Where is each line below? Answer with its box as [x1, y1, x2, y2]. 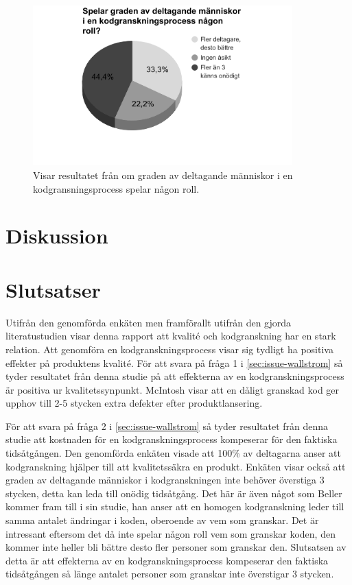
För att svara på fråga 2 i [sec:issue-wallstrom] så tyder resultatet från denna [5, 418, 329, 433]
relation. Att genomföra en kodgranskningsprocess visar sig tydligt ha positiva [5, 342, 333, 356]
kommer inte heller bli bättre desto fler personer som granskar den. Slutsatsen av [5, 540, 347, 554]
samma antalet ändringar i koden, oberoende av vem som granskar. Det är [5, 513, 319, 527]
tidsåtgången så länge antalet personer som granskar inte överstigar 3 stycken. [5, 566, 334, 581]
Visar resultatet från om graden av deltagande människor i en [33, 168, 293, 182]
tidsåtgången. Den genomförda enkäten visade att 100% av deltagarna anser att [5, 446, 341, 460]
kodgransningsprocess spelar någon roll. [33, 181, 200, 195]
